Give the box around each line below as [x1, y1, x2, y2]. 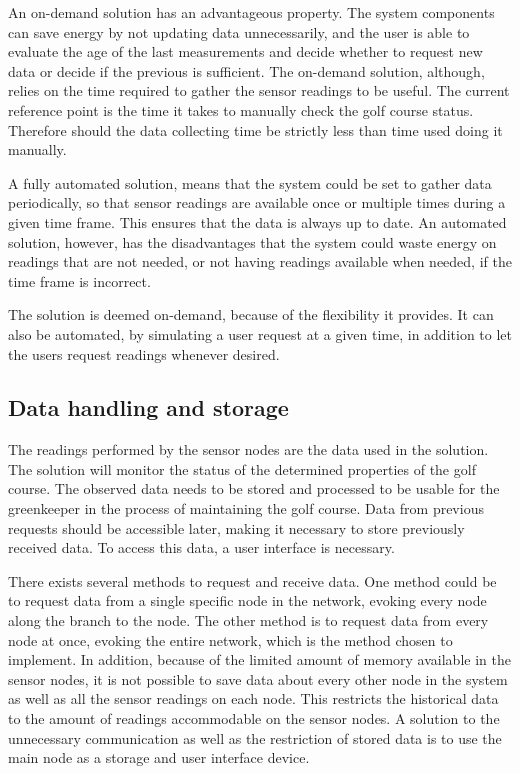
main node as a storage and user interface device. [8, 747, 310, 768]
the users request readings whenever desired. [8, 343, 280, 364]
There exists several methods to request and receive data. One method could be [8, 570, 497, 591]
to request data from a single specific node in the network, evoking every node [8, 590, 487, 611]
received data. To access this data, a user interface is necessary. [8, 537, 395, 558]
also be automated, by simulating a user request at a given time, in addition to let [8, 323, 512, 344]
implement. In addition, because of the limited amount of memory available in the [8, 649, 511, 670]
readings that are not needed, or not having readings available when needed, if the [8, 251, 512, 272]
